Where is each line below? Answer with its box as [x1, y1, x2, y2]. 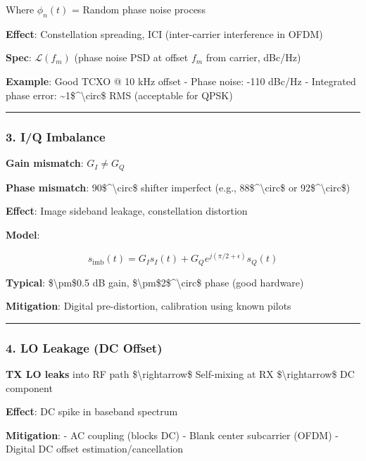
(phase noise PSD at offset [74, 50, 189, 65]
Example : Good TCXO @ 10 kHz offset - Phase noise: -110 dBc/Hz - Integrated [6, 73, 356, 88]
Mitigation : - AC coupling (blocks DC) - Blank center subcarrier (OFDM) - [6, 427, 339, 442]
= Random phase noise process [71, 2, 206, 16]
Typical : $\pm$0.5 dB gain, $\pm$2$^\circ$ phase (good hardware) [6, 274, 304, 289]
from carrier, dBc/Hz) [206, 50, 301, 65]
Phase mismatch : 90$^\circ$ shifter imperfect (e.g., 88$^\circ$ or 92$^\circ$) [6, 179, 351, 194]
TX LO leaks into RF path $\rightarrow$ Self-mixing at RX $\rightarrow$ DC [6, 366, 355, 381]
